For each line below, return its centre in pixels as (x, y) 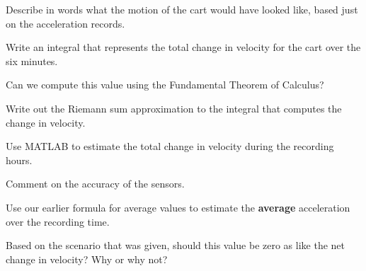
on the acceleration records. (65, 23)
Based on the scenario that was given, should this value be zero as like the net (176, 245)
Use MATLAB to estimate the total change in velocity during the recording (170, 146)
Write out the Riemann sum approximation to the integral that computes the (174, 108)
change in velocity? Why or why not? (87, 259)
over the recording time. (58, 221)
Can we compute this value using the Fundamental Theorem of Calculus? (165, 85)
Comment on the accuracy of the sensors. (95, 184)
